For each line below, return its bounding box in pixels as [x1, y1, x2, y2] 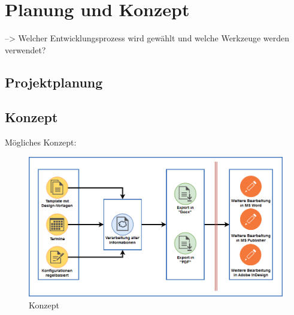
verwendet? [5, 43, 46, 56]
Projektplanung [5, 72, 103, 91]
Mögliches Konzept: [5, 136, 77, 149]
